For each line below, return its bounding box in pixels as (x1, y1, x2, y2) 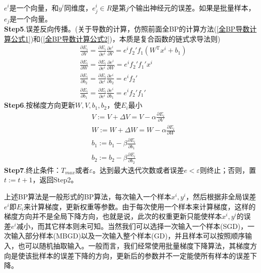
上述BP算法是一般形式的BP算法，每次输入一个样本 (4, 191, 171, 202)
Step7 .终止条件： (4, 164, 61, 175)
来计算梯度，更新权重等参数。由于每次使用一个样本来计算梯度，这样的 (24, 201, 256, 211)
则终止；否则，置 (200, 164, 256, 175)
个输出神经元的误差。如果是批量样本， (128, 2, 255, 13)
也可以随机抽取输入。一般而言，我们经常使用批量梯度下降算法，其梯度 (18, 240, 250, 251)
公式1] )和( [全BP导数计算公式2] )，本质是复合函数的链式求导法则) (11, 33, 220, 44)
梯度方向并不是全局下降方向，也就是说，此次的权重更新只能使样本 (4, 211, 222, 221)
